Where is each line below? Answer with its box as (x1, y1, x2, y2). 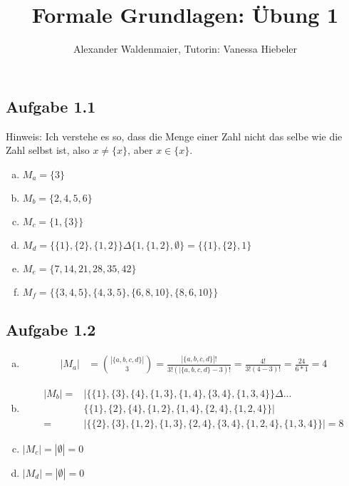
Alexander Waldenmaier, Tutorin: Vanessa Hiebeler (73, 41, 298, 56)
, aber (127, 143, 153, 157)
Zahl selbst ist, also (6, 143, 90, 157)
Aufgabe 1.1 (6, 95, 96, 117)
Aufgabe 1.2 (6, 319, 96, 341)
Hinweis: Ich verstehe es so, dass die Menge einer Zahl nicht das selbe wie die (6, 128, 343, 143)
